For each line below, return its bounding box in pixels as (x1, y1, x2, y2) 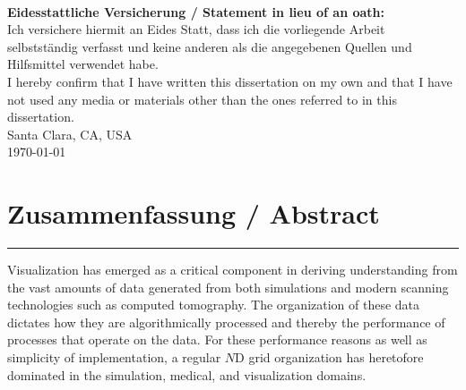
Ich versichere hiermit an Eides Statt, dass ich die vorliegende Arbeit (7, 20, 385, 38)
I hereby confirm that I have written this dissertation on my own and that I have (7, 72, 453, 90)
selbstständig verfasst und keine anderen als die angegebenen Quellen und (7, 37, 412, 55)
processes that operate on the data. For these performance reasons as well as (7, 330, 427, 349)
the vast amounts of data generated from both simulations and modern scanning (7, 277, 449, 296)
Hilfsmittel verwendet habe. (7, 55, 159, 73)
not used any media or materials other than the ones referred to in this (7, 89, 397, 108)
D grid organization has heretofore (235, 348, 424, 367)
